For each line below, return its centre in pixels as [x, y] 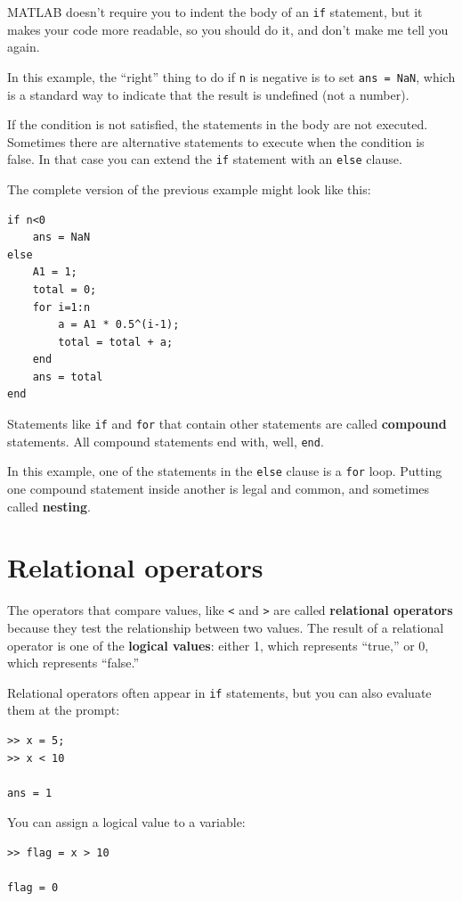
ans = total [68, 377]
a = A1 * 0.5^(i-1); [119, 325]
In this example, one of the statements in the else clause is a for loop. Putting [225, 471]
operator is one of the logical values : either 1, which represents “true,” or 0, [218, 645]
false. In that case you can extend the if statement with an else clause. [205, 159]
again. [24, 47]
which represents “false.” [73, 663]
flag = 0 [33, 888]
